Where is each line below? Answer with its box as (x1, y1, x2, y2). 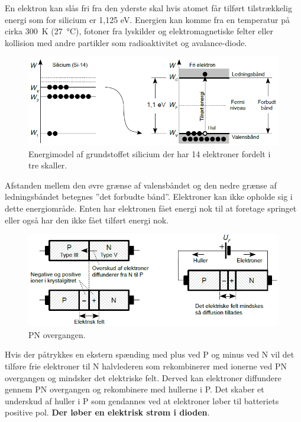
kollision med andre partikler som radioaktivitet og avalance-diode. (5, 36, 247, 48)
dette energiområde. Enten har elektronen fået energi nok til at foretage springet (5, 202, 297, 214)
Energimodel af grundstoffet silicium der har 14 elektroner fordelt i (28, 147, 271, 160)
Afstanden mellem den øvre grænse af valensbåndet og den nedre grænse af (5, 178, 277, 191)
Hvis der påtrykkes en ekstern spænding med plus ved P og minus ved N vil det (5, 348, 294, 361)
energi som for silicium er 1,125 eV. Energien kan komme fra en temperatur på (5, 13, 290, 25)
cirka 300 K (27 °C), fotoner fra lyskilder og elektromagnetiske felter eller (5, 25, 274, 37)
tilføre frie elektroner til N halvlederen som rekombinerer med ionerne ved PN (5, 360, 287, 372)
